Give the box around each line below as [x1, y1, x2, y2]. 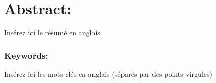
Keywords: [4, 49, 48, 61]
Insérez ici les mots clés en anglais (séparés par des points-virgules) [4, 68, 212, 79]
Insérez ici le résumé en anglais [4, 27, 100, 38]
